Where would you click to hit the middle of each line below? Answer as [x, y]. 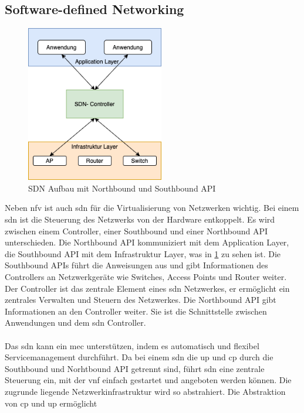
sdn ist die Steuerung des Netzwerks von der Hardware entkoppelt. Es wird [140, 219]
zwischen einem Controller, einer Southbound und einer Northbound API [136, 231]
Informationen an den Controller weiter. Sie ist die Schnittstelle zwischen [136, 311]
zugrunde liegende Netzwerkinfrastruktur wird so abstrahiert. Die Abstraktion [145, 391]
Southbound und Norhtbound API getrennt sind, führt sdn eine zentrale [135, 368]
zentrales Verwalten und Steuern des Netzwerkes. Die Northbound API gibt [141, 300]
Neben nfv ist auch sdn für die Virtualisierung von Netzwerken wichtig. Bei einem [152, 208]
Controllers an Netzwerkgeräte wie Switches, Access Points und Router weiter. [146, 276]
